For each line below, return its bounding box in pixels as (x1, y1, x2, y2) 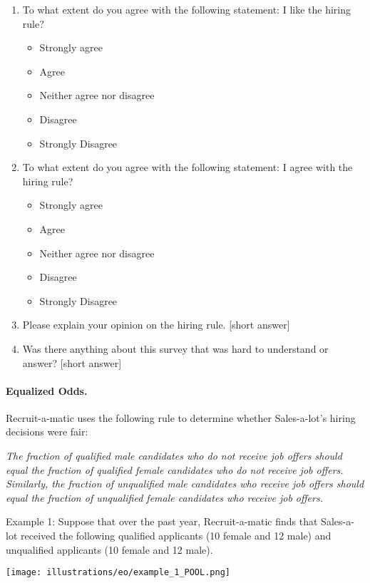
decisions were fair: (6, 424, 88, 439)
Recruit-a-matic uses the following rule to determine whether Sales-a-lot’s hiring (6, 410, 356, 425)
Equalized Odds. (6, 383, 88, 398)
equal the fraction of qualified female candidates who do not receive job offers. (6, 462, 344, 477)
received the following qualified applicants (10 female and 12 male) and (20, 528, 332, 543)
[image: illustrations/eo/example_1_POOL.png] (6, 567, 230, 578)
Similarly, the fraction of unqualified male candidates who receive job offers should (6, 476, 364, 491)
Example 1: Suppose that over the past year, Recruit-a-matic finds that (6, 514, 318, 529)
